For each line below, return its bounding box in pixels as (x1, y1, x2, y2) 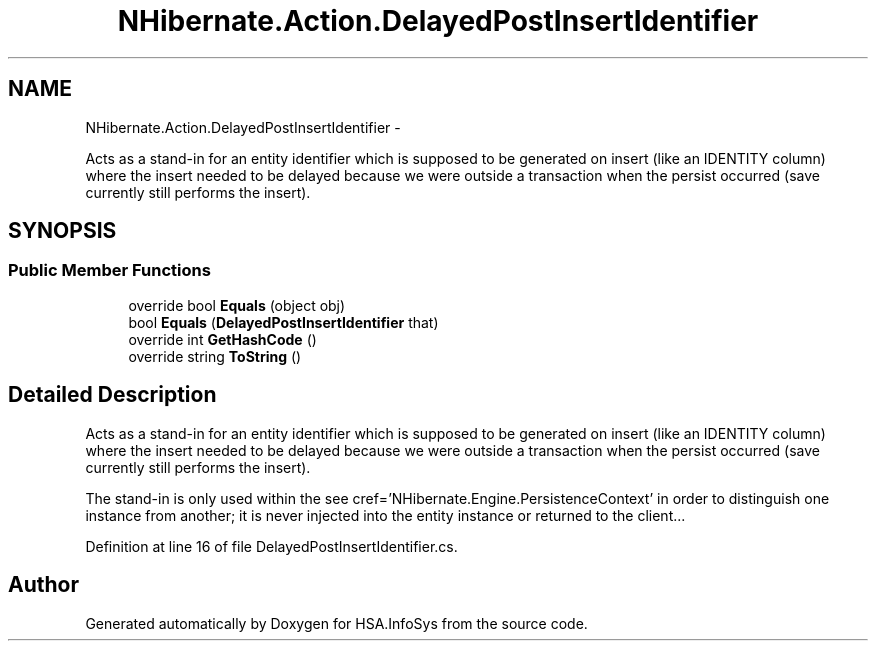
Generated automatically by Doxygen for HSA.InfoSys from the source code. (85, 614, 588, 632)
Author (8, 572, 79, 598)
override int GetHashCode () (128, 330, 317, 348)
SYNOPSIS (8, 218, 117, 244)
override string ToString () (128, 347, 302, 365)
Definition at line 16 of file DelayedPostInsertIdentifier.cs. (85, 537, 458, 555)
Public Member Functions (8, 260, 211, 281)
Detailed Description (8, 382, 217, 408)
